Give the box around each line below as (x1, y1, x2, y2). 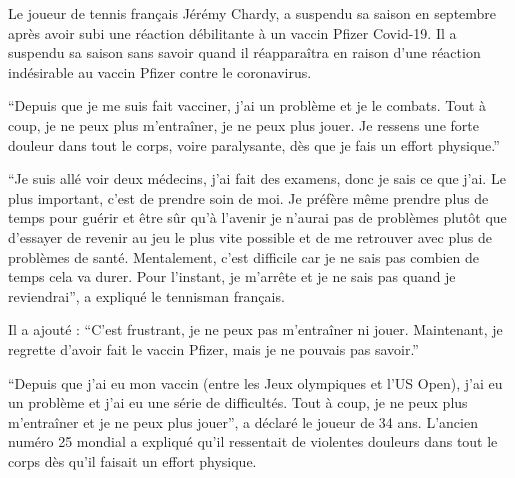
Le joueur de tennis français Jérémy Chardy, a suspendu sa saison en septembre (8, 3, 497, 23)
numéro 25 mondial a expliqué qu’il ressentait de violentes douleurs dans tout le (8, 431, 498, 452)
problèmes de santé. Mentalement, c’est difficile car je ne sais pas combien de (8, 246, 480, 267)
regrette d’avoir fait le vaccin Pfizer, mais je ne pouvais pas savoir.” (8, 338, 419, 359)
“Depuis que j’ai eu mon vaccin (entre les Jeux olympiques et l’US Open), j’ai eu (8, 372, 503, 393)
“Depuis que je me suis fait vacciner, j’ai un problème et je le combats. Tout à (8, 95, 487, 116)
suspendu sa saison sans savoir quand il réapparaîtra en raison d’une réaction (8, 42, 481, 63)
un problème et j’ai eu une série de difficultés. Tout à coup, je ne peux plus (8, 392, 468, 413)
